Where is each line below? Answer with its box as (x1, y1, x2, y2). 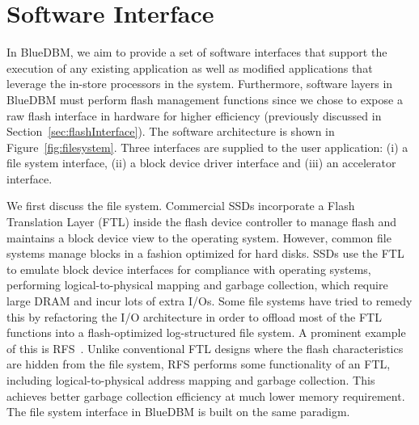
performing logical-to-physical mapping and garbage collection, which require (6, 276, 388, 293)
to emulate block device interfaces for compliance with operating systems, (6, 260, 371, 277)
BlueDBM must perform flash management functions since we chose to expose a (6, 90, 403, 107)
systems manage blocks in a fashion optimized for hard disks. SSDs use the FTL (6, 245, 404, 262)
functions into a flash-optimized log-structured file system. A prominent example (6, 324, 406, 341)
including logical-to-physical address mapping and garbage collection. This (6, 372, 375, 388)
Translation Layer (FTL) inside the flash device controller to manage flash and (6, 213, 397, 230)
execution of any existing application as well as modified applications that (6, 59, 373, 76)
